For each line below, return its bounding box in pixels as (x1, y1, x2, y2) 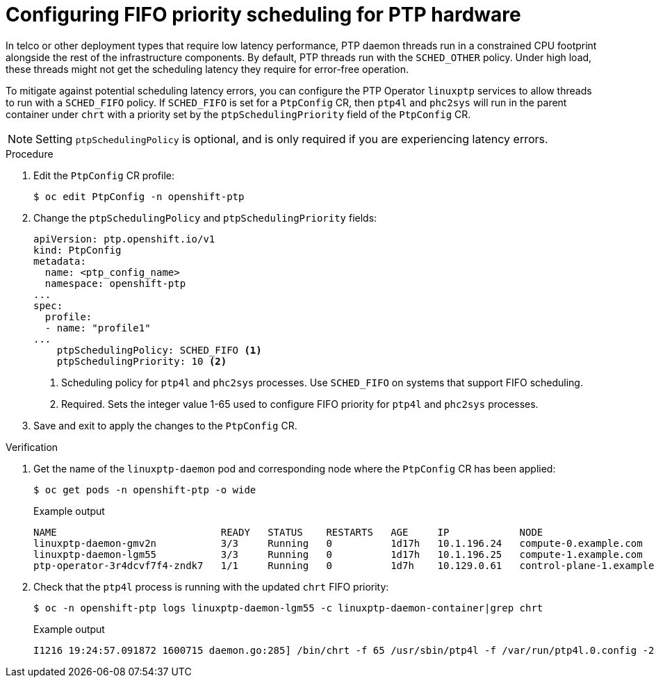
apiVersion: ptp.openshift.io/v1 (33, 233, 215, 245)
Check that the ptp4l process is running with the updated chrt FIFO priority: (33, 580, 389, 593)
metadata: (33, 255, 86, 267)
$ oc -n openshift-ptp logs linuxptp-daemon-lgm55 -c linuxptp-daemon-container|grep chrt (33, 602, 543, 614)
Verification (6, 441, 58, 453)
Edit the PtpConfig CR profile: (33, 169, 174, 181)
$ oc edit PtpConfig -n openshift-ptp (33, 190, 245, 202)
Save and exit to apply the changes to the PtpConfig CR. (33, 419, 297, 431)
